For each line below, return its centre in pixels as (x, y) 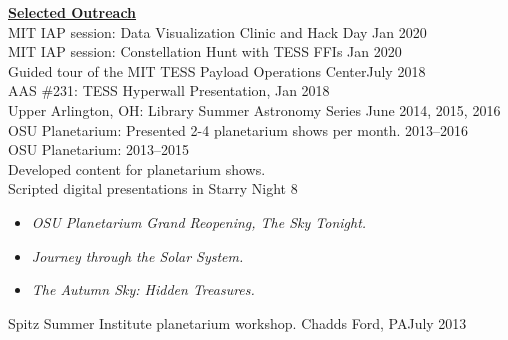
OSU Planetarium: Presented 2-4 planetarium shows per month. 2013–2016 (238, 129)
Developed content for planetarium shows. (137, 168)
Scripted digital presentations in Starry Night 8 (153, 188)
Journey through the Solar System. (137, 255)
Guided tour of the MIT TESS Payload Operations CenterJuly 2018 (217, 70)
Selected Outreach (72, 12)
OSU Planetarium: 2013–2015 (99, 149)
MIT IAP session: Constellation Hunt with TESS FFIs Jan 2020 (205, 51)
